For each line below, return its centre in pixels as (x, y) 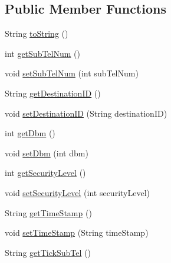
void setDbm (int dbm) (47, 153)
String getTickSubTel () (48, 252)
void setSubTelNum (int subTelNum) (72, 73)
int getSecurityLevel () (45, 173)
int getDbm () (30, 133)
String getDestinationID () (53, 93)
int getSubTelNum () (42, 53)
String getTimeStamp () (48, 212)
